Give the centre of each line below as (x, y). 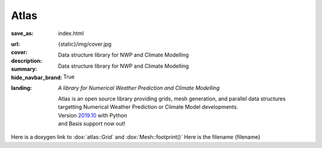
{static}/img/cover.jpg (85, 44)
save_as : (22, 33)
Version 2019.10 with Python (93, 115)
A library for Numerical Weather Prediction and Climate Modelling (139, 88)
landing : (21, 88)
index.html (71, 33)
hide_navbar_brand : (37, 77)
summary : (24, 69)
